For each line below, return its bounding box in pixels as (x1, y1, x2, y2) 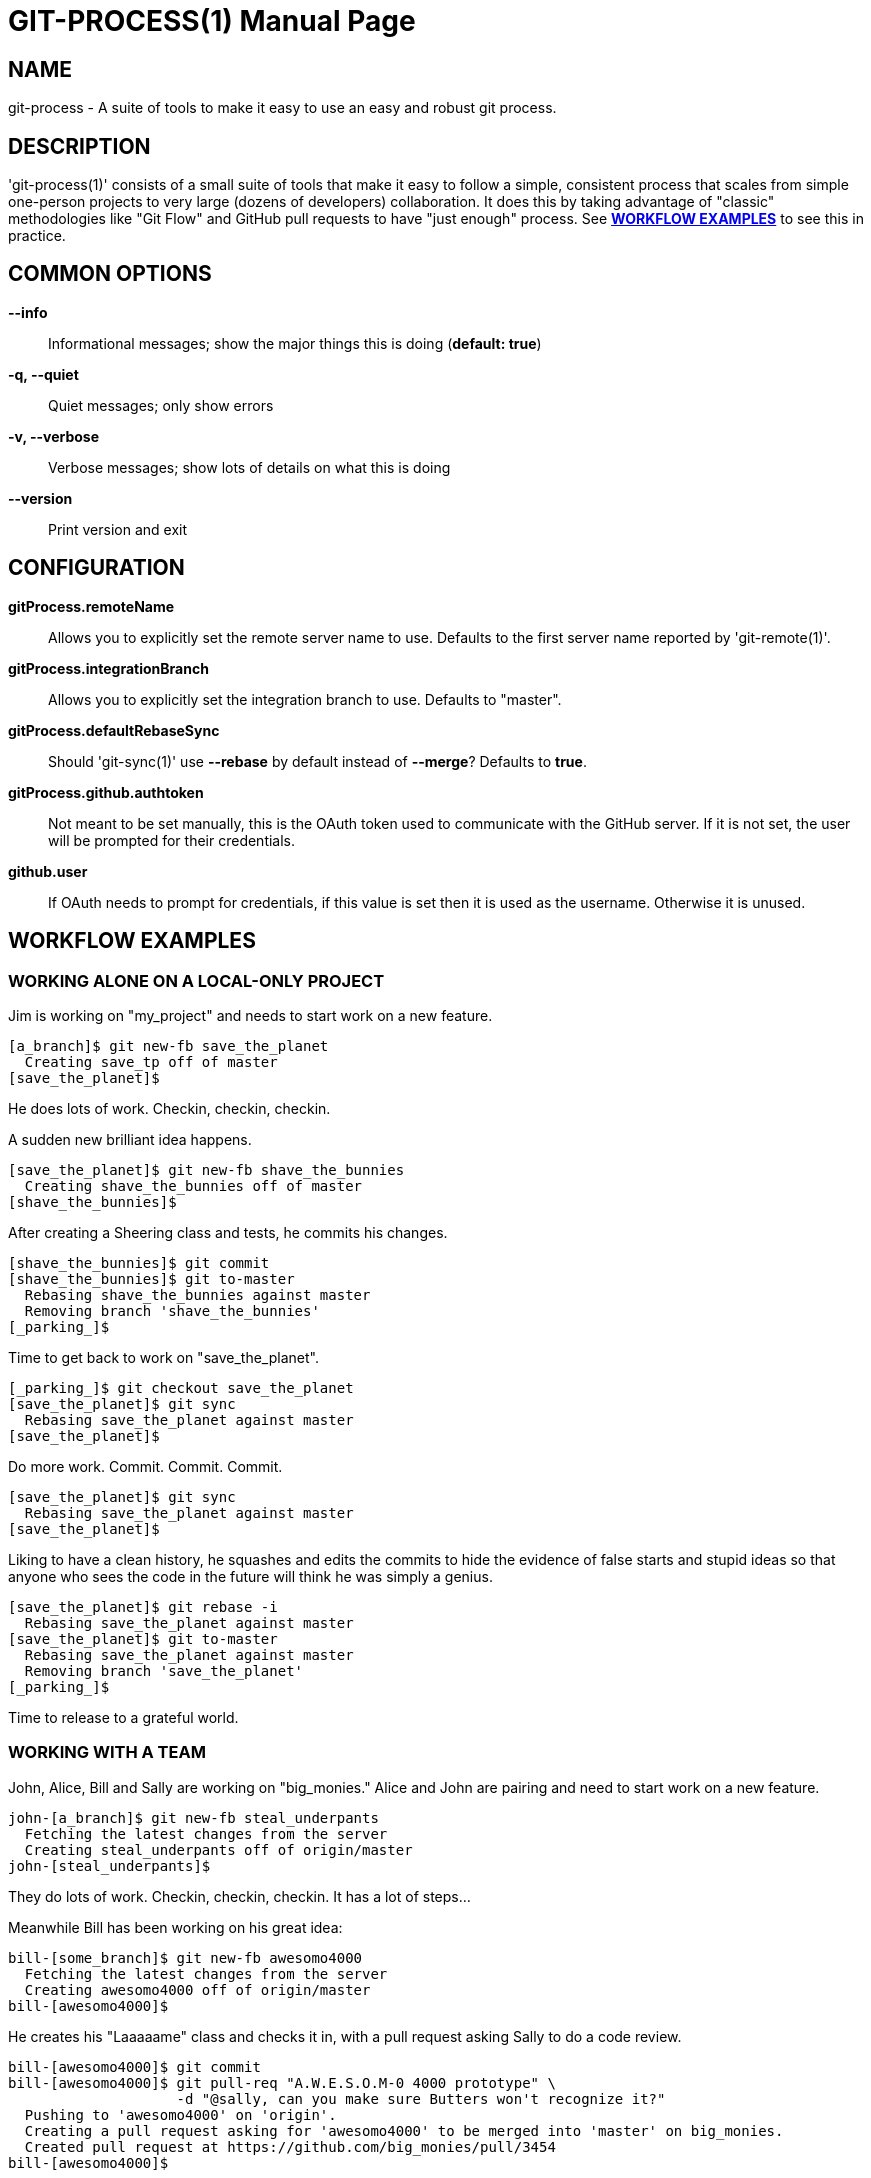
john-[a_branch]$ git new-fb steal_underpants (8, 1809, 379, 1826)
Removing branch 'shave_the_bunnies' (24, 1302, 320, 1319)
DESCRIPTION (8, 133, 151, 159)
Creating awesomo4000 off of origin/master (24, 1981, 371, 1998)
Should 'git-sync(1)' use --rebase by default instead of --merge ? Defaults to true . (48, 752, 587, 770)
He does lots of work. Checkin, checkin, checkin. (8, 1099, 331, 1117)
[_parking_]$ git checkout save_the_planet (8, 1379, 354, 1396)
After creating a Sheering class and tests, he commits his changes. (8, 1223, 448, 1241)
